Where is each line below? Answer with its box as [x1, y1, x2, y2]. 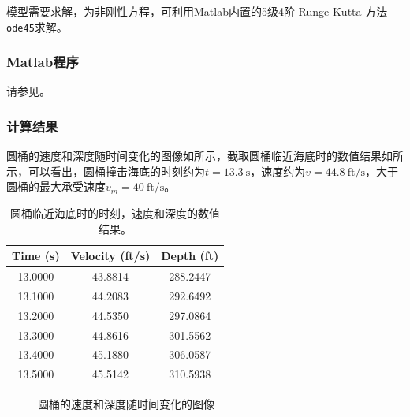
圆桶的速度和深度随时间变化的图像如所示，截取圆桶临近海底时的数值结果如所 [6, 147, 404, 164]
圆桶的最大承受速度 [6, 178, 106, 195]
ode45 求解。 [6, 18, 68, 35]
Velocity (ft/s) [70, 248, 151, 264]
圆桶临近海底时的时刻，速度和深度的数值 [10, 205, 221, 222]
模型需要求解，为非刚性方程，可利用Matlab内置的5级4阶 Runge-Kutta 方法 [6, 3, 388, 19]
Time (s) [12, 248, 60, 264]
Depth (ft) [161, 248, 219, 264]
